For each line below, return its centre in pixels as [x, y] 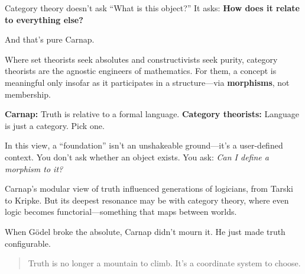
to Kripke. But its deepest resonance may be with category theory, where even [147, 200]
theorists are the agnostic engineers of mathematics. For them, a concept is [141, 71]
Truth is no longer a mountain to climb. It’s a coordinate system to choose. [164, 263]
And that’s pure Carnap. [50, 39]
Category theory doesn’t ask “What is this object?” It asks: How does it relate [152, 8]
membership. [28, 94]
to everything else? [44, 19]
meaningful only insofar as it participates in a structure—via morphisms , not [147, 82]
